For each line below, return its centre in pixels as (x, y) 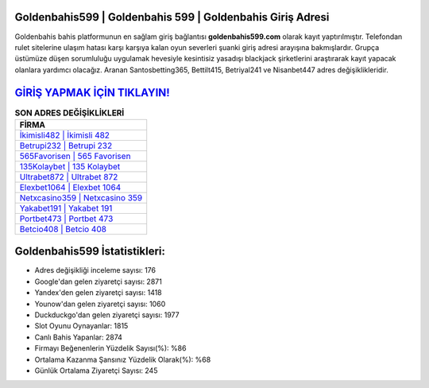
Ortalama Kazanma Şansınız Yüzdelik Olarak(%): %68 (123, 359)
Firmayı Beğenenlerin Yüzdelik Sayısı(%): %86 (110, 348)
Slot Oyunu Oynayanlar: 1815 (81, 326)
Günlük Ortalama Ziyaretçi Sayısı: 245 (96, 371)
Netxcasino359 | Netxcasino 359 (81, 197)
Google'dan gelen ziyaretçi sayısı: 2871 (98, 281)
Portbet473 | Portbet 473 (66, 219)
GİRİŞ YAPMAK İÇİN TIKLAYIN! (92, 93)
